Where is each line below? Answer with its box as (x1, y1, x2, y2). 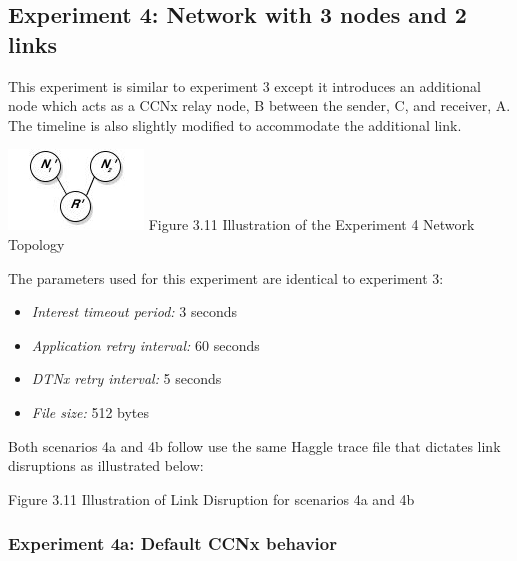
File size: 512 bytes (31, 401, 150, 422)
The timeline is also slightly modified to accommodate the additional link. (8, 114, 462, 135)
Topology (8, 233, 65, 254)
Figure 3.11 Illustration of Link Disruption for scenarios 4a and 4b (8, 488, 415, 509)
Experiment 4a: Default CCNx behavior (8, 531, 337, 556)
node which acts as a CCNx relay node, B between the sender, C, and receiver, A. (8, 95, 511, 116)
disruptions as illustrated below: (8, 455, 204, 476)
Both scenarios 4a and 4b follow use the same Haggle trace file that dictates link (8, 435, 501, 456)
